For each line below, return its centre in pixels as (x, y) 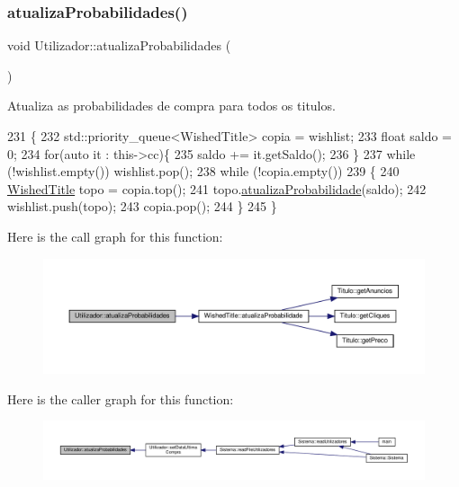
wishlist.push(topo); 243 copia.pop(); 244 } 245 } (142, 206)
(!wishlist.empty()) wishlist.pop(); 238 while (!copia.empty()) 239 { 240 (203, 171)
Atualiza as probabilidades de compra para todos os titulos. (171, 106)
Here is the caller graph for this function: (121, 398)
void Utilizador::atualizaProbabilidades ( (119, 45)
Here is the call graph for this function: (115, 236)
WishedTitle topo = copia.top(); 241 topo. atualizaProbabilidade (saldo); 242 (217, 188)
